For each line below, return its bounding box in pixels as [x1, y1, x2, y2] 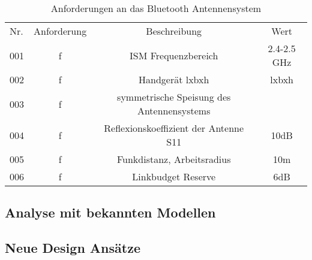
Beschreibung [146, 24, 202, 38]
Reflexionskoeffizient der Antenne [104, 121, 244, 135]
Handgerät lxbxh [139, 72, 209, 86]
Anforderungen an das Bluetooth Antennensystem [50, 1, 262, 15]
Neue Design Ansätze [5, 238, 140, 257]
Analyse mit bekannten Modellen [5, 203, 216, 222]
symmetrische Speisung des [117, 90, 231, 104]
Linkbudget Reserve [132, 170, 216, 183]
